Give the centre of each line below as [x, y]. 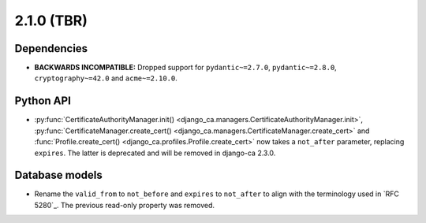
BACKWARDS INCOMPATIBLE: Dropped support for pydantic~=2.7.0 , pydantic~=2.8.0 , [185, 68]
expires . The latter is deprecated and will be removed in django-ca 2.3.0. [155, 153]
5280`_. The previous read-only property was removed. [125, 205]
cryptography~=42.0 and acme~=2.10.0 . [106, 78]
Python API [43, 101]
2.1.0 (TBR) [51, 20]
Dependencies [51, 48]
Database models [58, 175]
